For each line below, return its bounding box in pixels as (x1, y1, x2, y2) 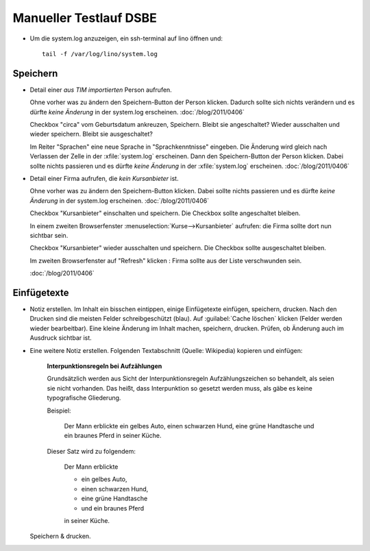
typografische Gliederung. (47, 394, 121, 402)
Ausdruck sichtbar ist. (29, 334, 92, 342)
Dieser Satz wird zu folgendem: (47, 447, 136, 455)
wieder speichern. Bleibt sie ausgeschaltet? (29, 130, 153, 138)
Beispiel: (47, 406, 71, 415)
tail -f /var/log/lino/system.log (42, 50, 158, 58)
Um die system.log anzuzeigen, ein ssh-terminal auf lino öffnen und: (29, 34, 223, 42)
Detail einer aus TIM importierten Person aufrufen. (29, 86, 173, 94)
